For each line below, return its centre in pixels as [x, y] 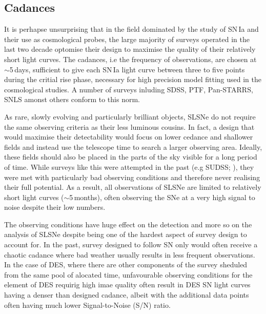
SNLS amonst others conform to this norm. [72, 99]
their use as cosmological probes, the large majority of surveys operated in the [127, 39]
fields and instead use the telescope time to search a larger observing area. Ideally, [133, 146]
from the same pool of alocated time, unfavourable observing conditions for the [128, 274]
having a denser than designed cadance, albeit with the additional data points [127, 295]
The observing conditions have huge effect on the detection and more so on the [128, 224]
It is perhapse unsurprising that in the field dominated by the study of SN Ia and [131, 29]
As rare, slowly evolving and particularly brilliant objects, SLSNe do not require [130, 116]
